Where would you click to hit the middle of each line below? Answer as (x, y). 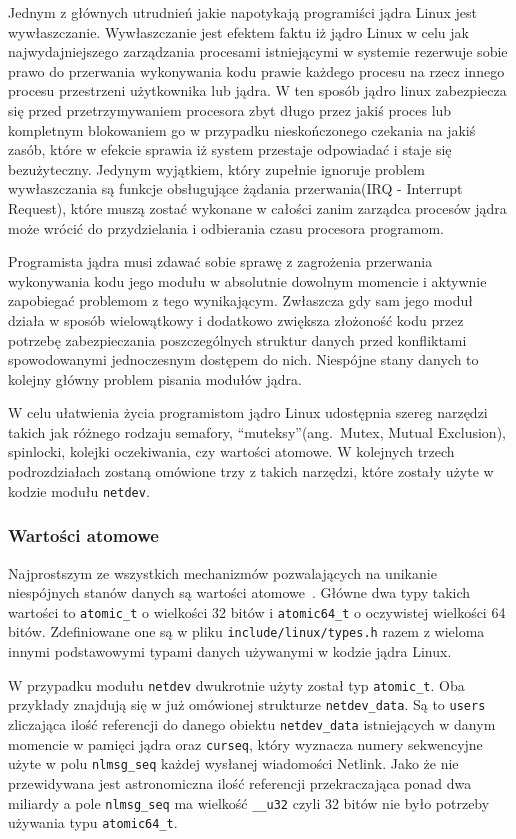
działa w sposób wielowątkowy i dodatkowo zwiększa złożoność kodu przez (236, 319)
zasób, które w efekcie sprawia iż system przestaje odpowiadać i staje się (230, 149)
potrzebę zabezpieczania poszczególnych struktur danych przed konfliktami (237, 339)
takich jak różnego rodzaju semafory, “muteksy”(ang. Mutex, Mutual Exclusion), (257, 431)
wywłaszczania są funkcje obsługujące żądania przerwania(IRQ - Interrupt (235, 188)
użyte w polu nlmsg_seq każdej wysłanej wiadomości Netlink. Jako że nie (233, 763)
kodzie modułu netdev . (79, 490)
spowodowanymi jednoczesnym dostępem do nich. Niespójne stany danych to (243, 359)
